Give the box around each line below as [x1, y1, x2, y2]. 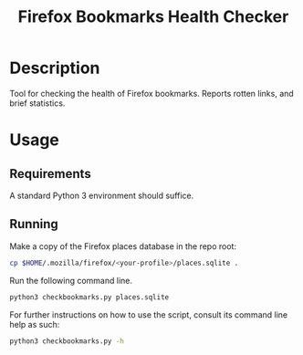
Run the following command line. [9, 275, 132, 286]
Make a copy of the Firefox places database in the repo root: [9, 240, 237, 252]
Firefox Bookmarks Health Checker [17, 6, 289, 27]
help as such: [9, 318, 60, 329]
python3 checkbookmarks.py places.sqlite [9, 292, 170, 302]
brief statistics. [9, 98, 66, 109]
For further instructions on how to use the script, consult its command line [9, 308, 288, 320]
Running [9, 216, 59, 232]
